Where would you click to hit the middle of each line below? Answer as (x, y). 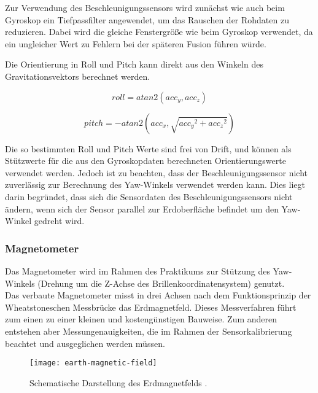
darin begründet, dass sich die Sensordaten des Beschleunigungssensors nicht (149, 196)
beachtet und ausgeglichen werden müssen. (85, 343)
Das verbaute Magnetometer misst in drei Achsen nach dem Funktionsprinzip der (158, 295)
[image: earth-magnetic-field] (93, 363)
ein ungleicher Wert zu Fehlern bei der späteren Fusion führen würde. (136, 43)
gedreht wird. (59, 221)
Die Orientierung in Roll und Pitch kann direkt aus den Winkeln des (134, 64)
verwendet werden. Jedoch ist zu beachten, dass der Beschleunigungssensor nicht (156, 172)
